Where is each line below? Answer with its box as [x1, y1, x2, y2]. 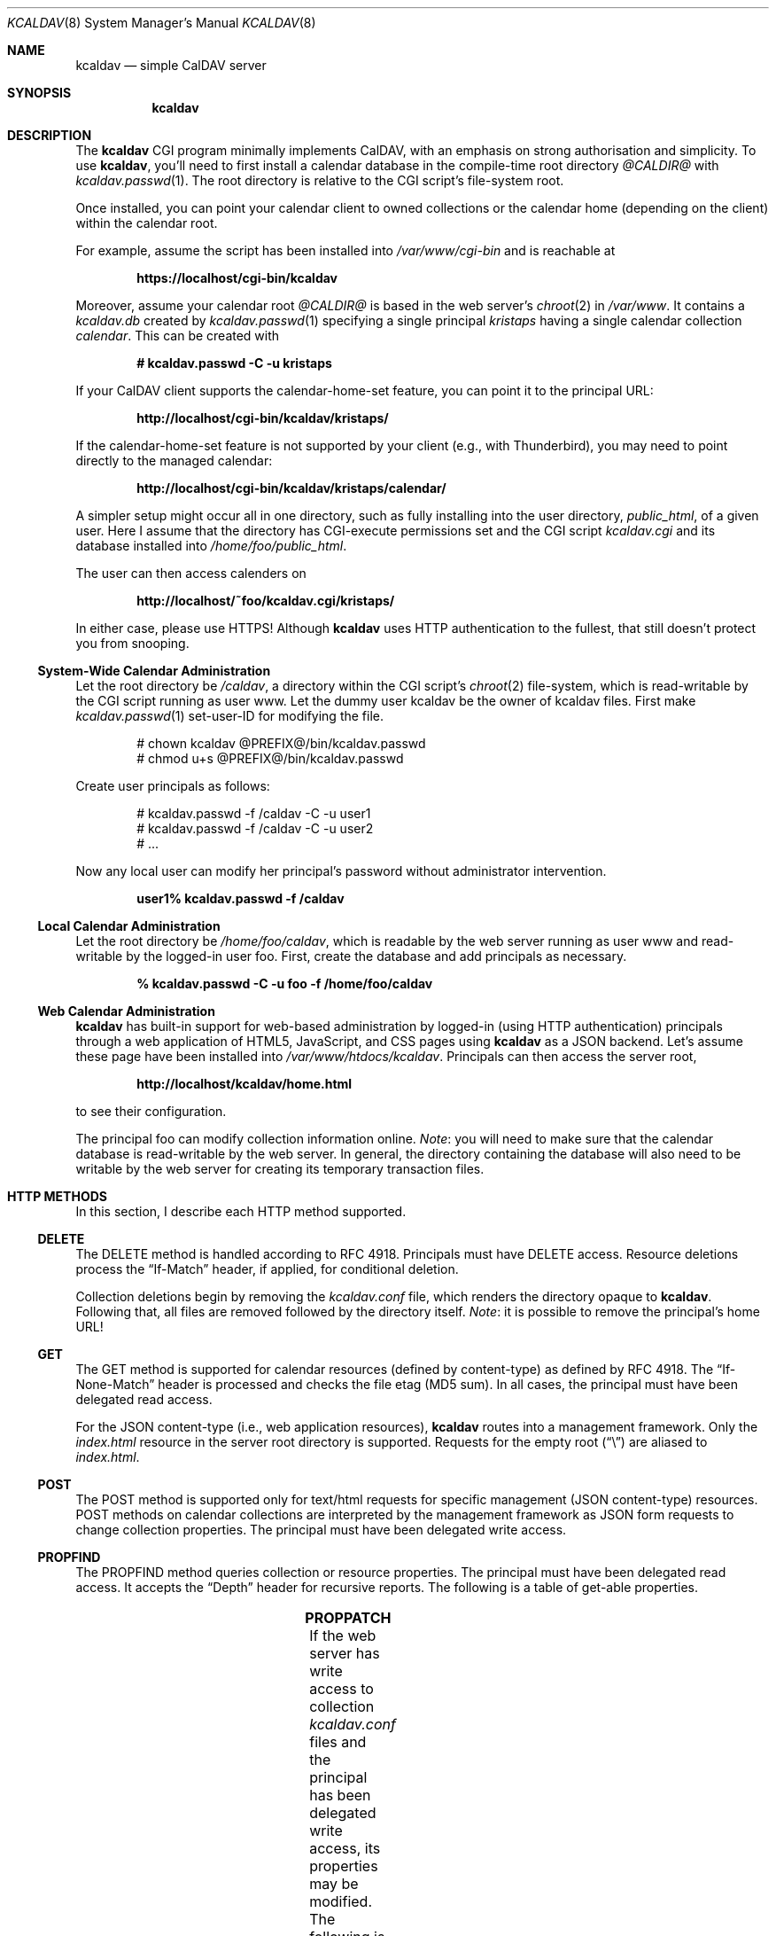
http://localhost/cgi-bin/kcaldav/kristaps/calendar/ [136, 480, 446, 496]
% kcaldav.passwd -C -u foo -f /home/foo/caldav [136, 976, 433, 991]
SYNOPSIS [7, 85, 72, 100]
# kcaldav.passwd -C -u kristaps [136, 355, 332, 371]
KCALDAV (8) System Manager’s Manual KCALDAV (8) [7, 15, 316, 30]
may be [309, 1875, 359, 1893]
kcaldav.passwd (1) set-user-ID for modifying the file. [75, 708, 384, 723]
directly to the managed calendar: [75, 453, 273, 468]
